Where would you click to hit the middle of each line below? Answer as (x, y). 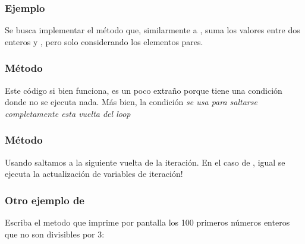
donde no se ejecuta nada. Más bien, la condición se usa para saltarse (131, 102)
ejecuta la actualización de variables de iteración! (94, 174)
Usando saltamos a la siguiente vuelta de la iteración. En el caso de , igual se (145, 162)
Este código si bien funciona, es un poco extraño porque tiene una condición (144, 90)
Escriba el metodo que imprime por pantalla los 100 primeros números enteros (147, 222)
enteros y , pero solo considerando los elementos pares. (104, 41)
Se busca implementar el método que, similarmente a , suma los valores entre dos (152, 30)
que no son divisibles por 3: (55, 234)
